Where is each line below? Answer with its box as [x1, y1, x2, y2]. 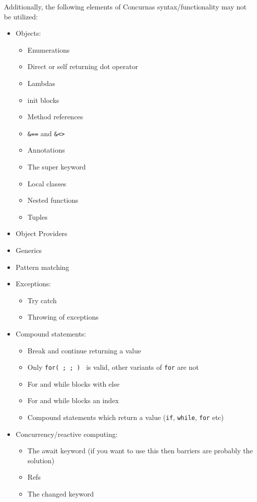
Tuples [27, 211, 48, 222]
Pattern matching [15, 261, 69, 272]
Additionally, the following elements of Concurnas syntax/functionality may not [4, 1, 247, 11]
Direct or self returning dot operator [27, 61, 138, 72]
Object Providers [15, 228, 67, 239]
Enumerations [27, 44, 70, 55]
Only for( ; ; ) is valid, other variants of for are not [27, 362, 199, 372]
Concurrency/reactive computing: [15, 428, 118, 439]
